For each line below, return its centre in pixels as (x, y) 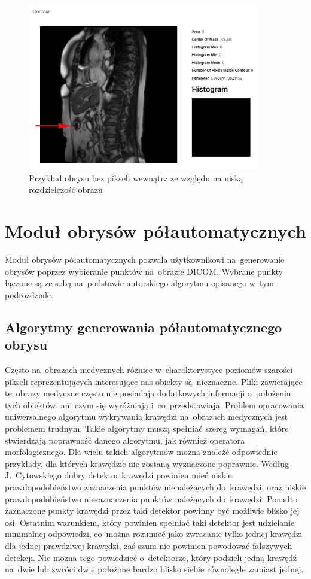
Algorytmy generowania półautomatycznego (144, 327)
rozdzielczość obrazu (66, 190)
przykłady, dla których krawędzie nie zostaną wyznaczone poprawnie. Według (147, 463)
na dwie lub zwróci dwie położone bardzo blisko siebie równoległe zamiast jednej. (154, 569)
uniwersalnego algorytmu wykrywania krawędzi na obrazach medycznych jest (147, 416)
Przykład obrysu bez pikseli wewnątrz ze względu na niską (136, 178)
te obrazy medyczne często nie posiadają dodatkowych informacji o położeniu (148, 393)
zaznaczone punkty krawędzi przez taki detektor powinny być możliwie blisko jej (152, 510)
